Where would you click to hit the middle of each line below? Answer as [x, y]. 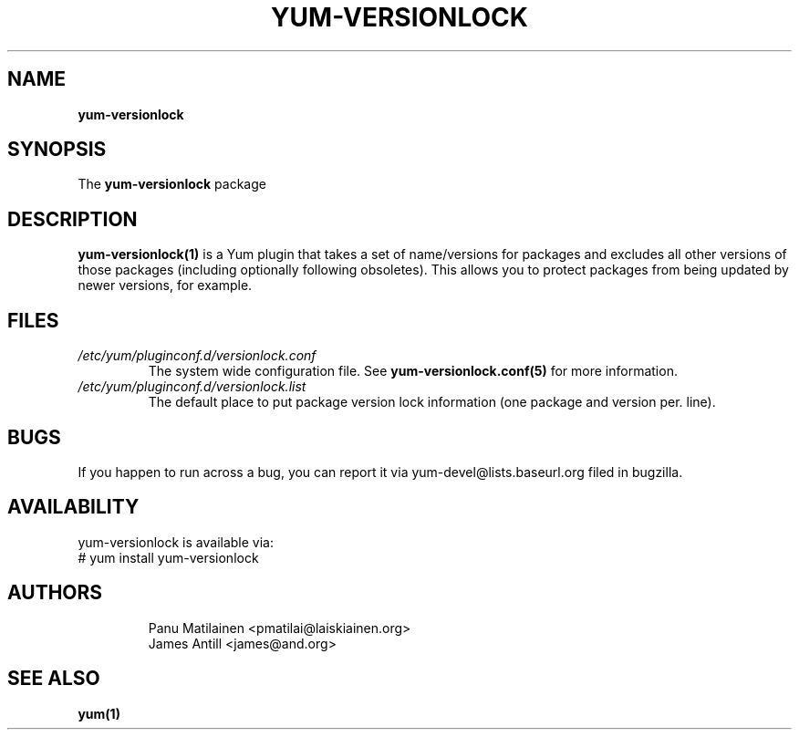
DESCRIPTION [73, 219]
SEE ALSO [54, 679]
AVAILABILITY [73, 507]
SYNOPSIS [57, 150]
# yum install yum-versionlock [168, 557]
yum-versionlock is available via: [176, 542]
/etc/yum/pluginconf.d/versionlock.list [192, 387]
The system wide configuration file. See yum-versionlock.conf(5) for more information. [413, 371]
